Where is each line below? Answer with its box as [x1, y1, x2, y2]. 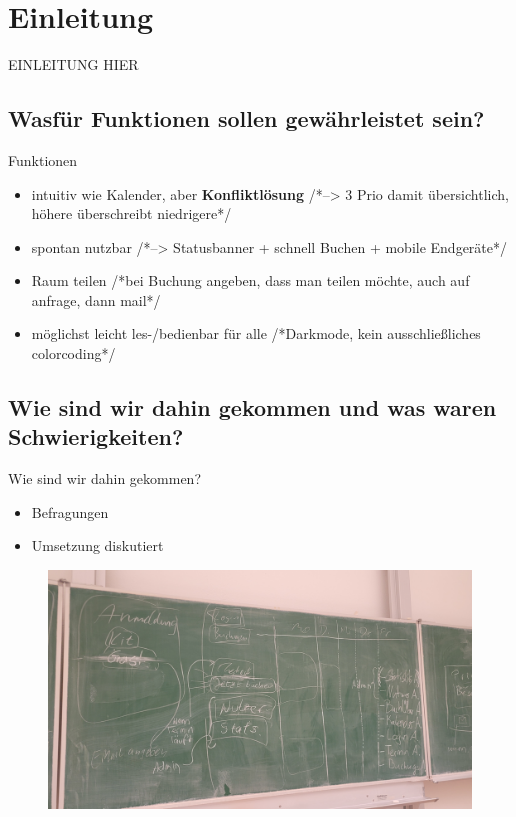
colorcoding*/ [31, 343, 116, 364]
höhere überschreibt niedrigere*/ [31, 203, 232, 224]
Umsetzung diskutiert [31, 535, 164, 556]
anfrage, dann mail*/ [31, 289, 161, 310]
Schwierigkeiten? [8, 421, 184, 452]
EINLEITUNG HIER [8, 54, 139, 75]
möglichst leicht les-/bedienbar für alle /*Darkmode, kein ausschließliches [31, 323, 481, 344]
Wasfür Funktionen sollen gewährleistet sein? [8, 103, 485, 134]
